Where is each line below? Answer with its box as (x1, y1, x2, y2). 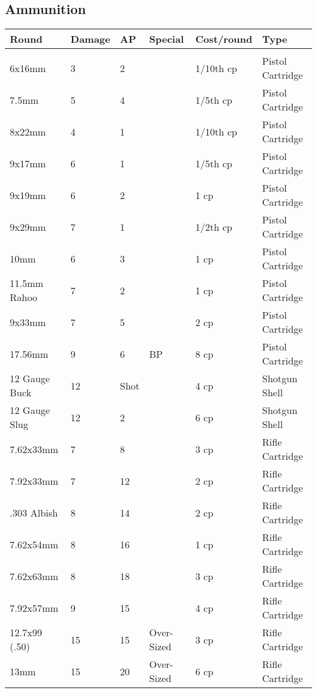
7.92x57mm (10, 600, 59, 615)
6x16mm (10, 60, 46, 75)
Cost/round (195, 32, 253, 46)
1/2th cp (195, 219, 232, 234)
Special (149, 32, 184, 46)
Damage (70, 32, 110, 46)
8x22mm (10, 124, 46, 139)
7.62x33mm (10, 441, 59, 456)
